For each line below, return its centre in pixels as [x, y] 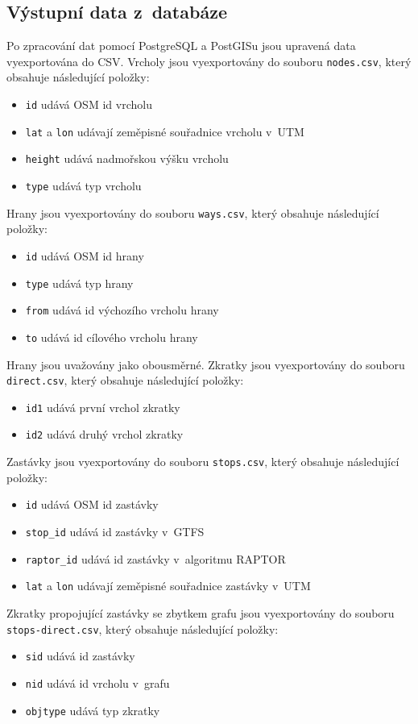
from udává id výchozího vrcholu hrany [122, 310]
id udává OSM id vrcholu [89, 104]
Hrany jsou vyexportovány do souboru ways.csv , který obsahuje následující [193, 212]
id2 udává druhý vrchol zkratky [104, 434]
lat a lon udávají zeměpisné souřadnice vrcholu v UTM [165, 131]
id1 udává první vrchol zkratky [103, 407]
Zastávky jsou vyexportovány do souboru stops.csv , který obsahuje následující [203, 462]
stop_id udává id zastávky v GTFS [115, 532]
